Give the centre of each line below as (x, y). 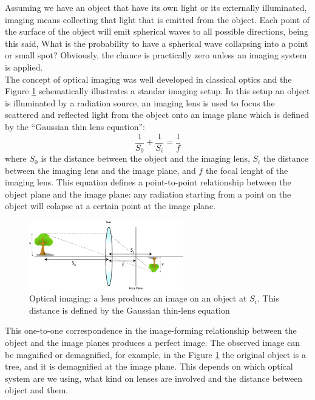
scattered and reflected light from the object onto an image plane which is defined (157, 115)
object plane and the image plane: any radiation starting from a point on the (148, 194)
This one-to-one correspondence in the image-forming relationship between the (151, 330)
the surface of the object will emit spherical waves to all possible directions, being (157, 31)
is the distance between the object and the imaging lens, (145, 158)
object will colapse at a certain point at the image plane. (110, 206)
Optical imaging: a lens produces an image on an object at (138, 298)
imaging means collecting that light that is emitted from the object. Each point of (157, 19)
